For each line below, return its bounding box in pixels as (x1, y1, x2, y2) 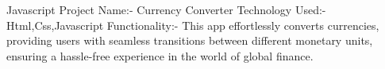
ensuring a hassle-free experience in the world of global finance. (6, 47, 314, 64)
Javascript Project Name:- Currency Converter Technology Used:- (6, 2, 326, 17)
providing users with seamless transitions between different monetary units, (6, 32, 373, 49)
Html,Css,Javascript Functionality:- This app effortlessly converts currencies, (6, 16, 379, 33)
